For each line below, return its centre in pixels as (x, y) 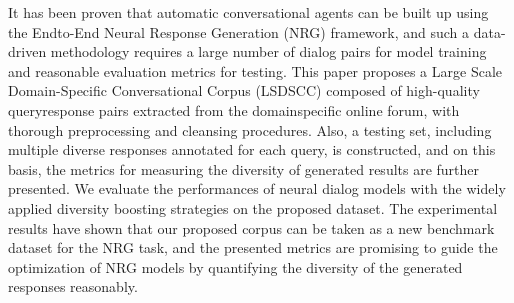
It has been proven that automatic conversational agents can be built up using (248, 12)
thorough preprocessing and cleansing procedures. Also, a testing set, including (250, 129)
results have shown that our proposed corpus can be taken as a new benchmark (251, 227)
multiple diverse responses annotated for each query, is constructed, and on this (252, 149)
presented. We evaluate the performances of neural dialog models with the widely (257, 188)
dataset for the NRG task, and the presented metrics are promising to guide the (253, 247)
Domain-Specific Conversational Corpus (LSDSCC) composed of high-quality (244, 90)
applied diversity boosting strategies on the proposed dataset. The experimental (253, 207)
